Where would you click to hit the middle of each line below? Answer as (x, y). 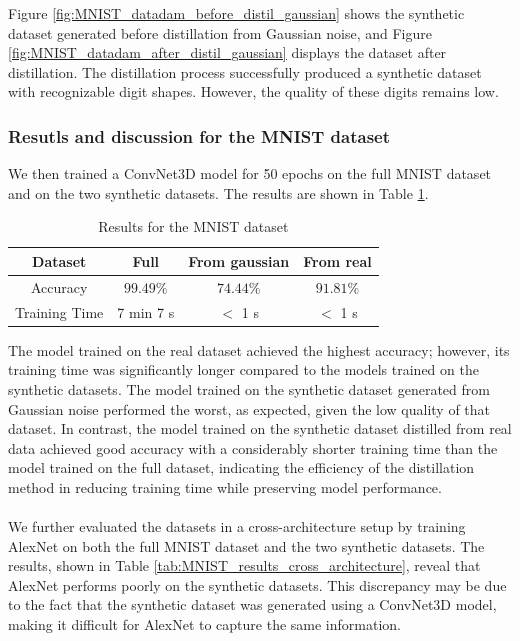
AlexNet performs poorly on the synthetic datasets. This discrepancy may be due (257, 584)
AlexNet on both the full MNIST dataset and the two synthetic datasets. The (246, 545)
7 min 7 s (146, 311)
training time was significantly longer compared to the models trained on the (243, 369)
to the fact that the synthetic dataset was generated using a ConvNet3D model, (252, 604)
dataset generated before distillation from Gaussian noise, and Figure (220, 32)
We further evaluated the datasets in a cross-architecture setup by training (237, 526)
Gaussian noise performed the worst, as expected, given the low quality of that (249, 408)
